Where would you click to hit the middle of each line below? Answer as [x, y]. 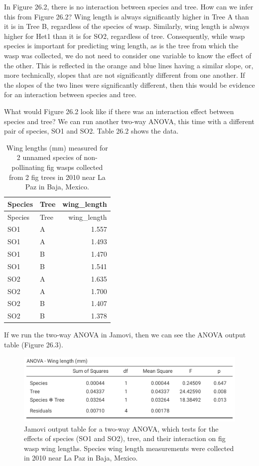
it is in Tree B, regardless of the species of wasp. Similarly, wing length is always [127, 26]
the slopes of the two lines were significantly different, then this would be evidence [129, 84]
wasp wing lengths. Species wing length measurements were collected [129, 448]
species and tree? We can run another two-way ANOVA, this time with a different [129, 121]
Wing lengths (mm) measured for [57, 147]
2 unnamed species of [49, 157]
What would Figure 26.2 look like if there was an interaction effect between [119, 111]
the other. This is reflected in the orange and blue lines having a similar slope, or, [129, 65]
